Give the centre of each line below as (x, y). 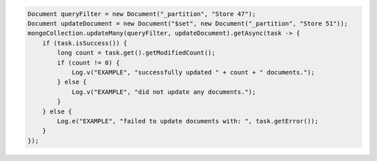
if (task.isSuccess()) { (85, 43)
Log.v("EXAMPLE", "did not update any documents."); (164, 92)
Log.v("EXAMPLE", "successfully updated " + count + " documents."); (193, 72)
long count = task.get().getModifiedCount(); (136, 53)
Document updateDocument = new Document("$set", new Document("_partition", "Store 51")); (188, 23)
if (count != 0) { (88, 62)
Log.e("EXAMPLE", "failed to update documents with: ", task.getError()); (188, 121)
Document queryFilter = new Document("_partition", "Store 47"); (142, 14)
